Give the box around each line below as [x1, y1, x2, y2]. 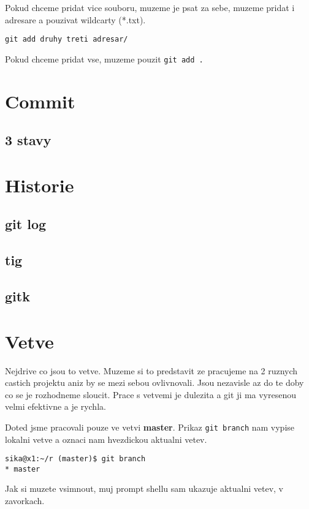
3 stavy [5, 130, 51, 149]
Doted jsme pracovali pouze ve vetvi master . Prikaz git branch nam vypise [5, 420, 295, 433]
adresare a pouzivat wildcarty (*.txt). [5, 13, 146, 26]
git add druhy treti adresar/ [5, 35, 128, 44]
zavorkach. [5, 494, 45, 507]
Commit [5, 88, 75, 113]
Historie [5, 172, 74, 197]
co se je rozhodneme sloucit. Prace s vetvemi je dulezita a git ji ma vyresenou [5, 388, 296, 401]
